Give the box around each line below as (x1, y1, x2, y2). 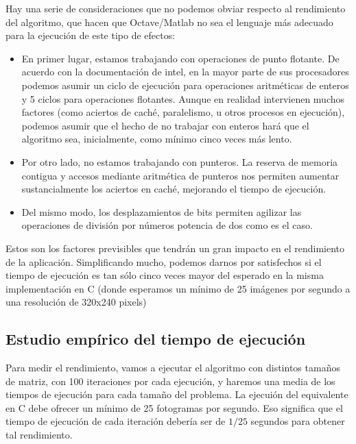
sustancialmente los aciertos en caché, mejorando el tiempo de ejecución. (21, 182, 327, 196)
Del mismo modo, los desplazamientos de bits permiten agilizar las (21, 204, 302, 219)
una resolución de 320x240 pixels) (5, 295, 147, 309)
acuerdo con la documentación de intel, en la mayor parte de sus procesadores (21, 64, 349, 79)
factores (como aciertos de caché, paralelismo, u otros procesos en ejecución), (21, 105, 345, 119)
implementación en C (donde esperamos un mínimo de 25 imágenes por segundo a (5, 281, 351, 295)
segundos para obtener (250, 414, 345, 428)
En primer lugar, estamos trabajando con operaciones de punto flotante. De (21, 51, 340, 65)
